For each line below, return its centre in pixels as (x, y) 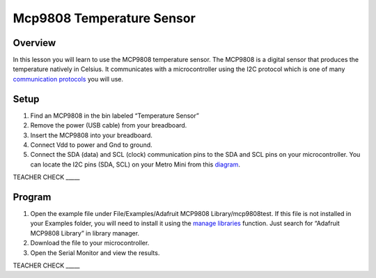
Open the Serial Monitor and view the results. (95, 253)
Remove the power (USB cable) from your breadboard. (109, 125)
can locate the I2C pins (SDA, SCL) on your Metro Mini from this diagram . (135, 164)
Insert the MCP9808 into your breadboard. (91, 135)
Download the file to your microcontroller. (90, 243)
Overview (34, 43)
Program (32, 197)
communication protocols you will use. (68, 79)
